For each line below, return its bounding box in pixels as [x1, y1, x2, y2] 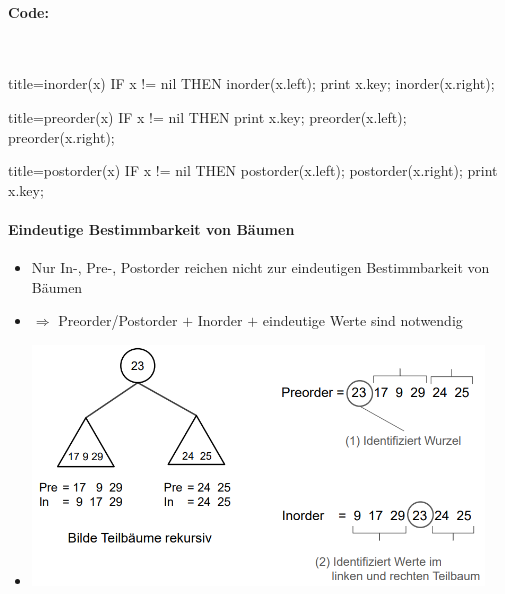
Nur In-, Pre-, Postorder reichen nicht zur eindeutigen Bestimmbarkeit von [31, 257, 490, 278]
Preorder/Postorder [58, 310, 178, 331]
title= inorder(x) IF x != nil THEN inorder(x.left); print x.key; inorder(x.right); [8, 73, 495, 94]
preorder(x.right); [8, 126, 115, 147]
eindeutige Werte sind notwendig [262, 310, 463, 331]
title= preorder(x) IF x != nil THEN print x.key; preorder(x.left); [8, 106, 407, 127]
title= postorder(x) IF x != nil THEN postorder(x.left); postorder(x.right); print [8, 160, 498, 181]
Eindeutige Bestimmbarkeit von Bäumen [8, 218, 295, 239]
